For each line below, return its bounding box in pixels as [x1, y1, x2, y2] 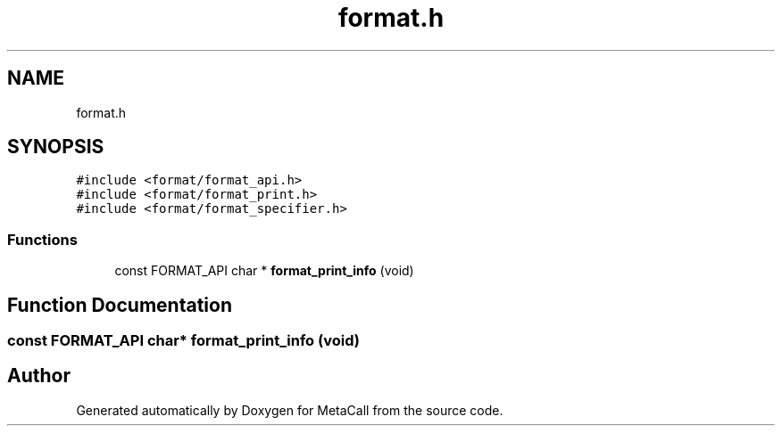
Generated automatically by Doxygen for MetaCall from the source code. [76, 402, 503, 418]
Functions [7, 230, 78, 249]
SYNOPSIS [7, 135, 104, 159]
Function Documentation [7, 293, 232, 316]
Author [7, 364, 71, 388]
